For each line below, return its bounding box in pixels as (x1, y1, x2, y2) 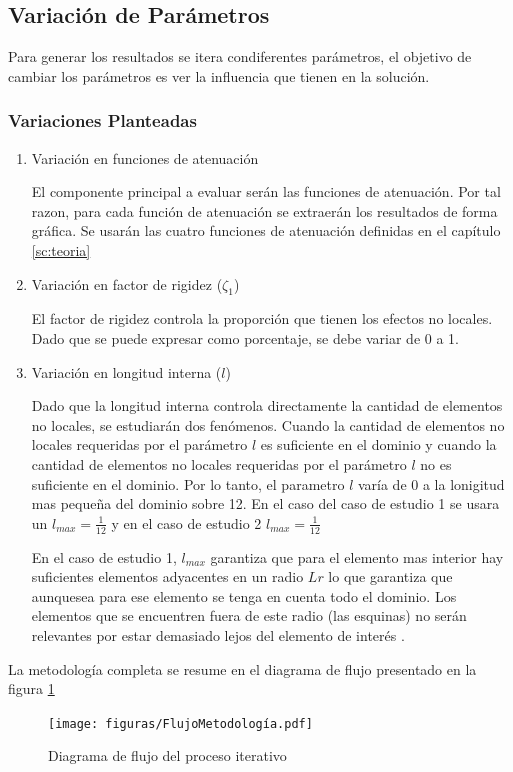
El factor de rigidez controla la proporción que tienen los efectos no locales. (31, 308, 493, 329)
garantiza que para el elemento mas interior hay (210, 546, 504, 567)
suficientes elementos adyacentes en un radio (31, 566, 304, 587)
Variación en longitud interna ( (31, 361, 222, 382)
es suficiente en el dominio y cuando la (260, 434, 497, 455)
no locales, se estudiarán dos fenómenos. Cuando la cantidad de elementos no (31, 414, 505, 435)
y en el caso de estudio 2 (111, 512, 262, 533)
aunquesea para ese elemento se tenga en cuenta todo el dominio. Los (31, 585, 457, 606)
